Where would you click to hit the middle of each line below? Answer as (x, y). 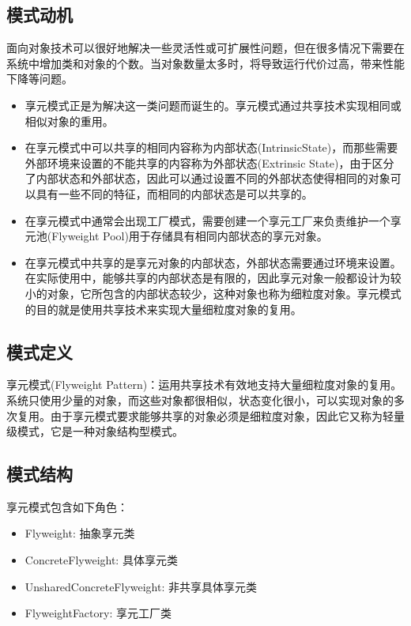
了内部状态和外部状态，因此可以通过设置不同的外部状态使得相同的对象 (207, 178)
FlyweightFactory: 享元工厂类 (98, 613)
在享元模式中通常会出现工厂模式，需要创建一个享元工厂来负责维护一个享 (213, 220)
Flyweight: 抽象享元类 (80, 533)
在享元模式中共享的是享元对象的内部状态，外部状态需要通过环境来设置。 (213, 262)
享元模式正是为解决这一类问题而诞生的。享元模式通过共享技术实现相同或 (213, 105)
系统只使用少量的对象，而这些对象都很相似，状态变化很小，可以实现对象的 (200, 400)
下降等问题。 (40, 79)
